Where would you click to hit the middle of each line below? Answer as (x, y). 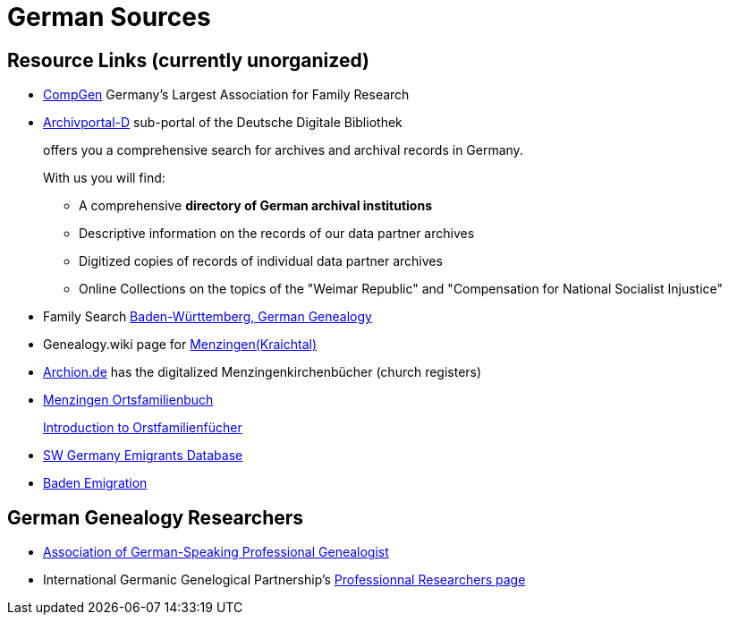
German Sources (109, 17)
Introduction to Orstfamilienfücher (143, 428)
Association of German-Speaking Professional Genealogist (216, 552)
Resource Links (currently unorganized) (188, 60)
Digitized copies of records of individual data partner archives (261, 261)
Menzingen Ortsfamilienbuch (128, 400)
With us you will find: (104, 178)
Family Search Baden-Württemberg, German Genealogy (208, 317)
